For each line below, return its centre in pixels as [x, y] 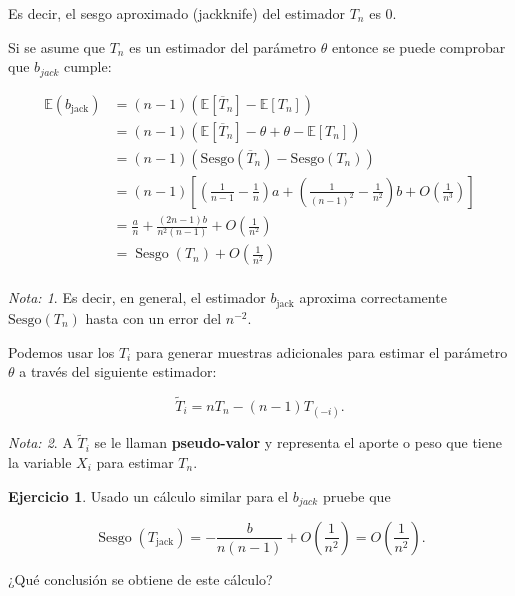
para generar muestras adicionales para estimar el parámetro [321, 351]
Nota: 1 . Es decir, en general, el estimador [137, 297]
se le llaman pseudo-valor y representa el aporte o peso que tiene [298, 442]
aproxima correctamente [373, 297]
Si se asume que [56, 46]
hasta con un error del [153, 317]
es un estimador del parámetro [223, 46]
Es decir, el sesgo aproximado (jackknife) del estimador [176, 13]
